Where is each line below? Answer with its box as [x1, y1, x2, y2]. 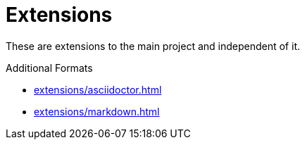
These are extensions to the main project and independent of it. [6, 39, 300, 52]
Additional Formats [6, 61, 93, 74]
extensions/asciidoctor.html [34, 83, 162, 96]
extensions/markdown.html [34, 105, 160, 118]
